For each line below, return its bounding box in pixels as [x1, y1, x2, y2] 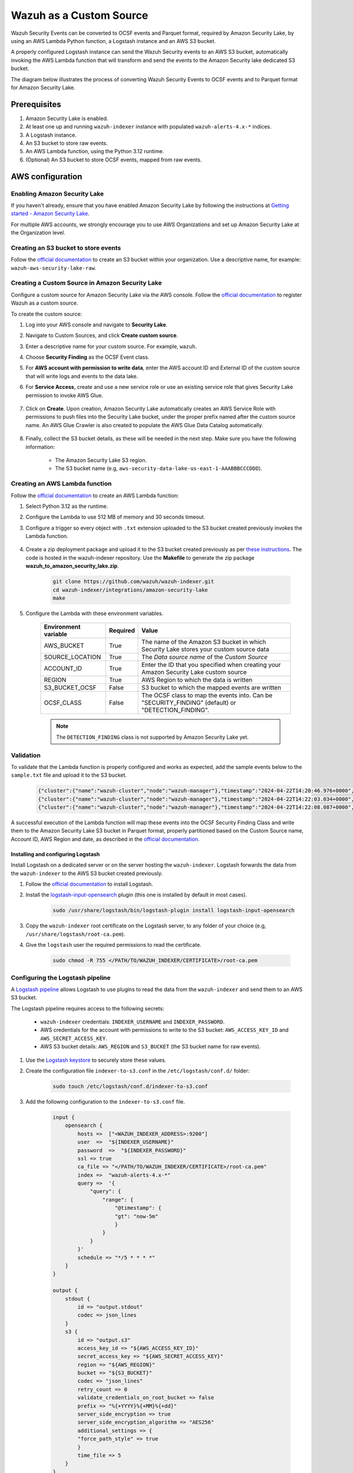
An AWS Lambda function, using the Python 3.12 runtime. [25, 148, 164, 155]
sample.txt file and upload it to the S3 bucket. [11, 772, 127, 779]
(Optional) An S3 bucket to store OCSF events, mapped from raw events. [25, 156, 202, 163]
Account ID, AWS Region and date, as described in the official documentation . [11, 835, 200, 843]
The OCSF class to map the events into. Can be [141, 691, 273, 699]
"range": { [102, 1196, 134, 1203]
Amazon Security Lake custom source [141, 668, 247, 676]
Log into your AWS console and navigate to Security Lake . [25, 321, 168, 328]
